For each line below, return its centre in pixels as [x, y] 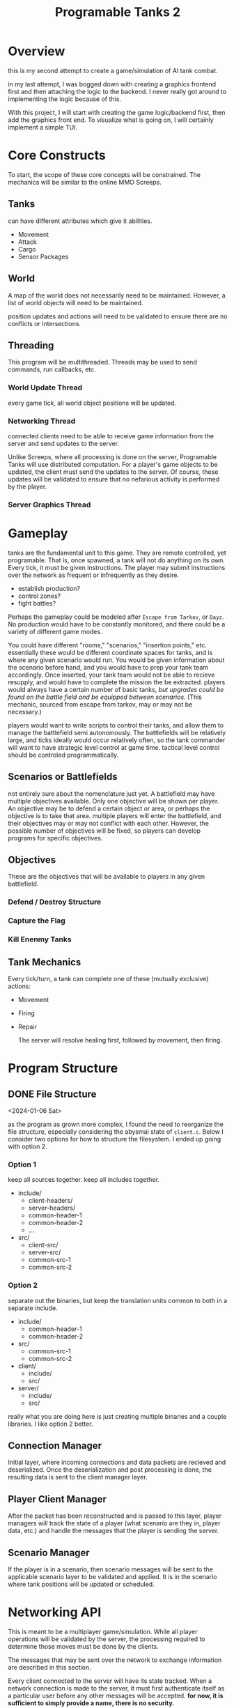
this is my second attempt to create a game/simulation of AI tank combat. [113, 70]
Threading [31, 345]
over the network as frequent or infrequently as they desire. [94, 575]
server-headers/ [52, 1208]
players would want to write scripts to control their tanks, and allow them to [116, 725]
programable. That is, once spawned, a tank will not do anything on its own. [117, 560]
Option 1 [22, 1164]
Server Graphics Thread [49, 505]
